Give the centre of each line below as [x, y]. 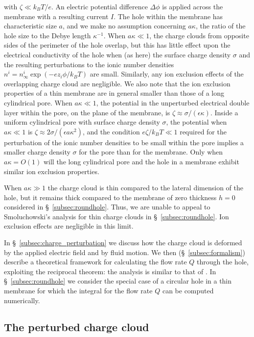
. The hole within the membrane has [168, 16]
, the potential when [196, 122]
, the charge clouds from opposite [199, 35]
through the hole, [223, 262]
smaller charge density [37, 152]
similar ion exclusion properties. [52, 171]
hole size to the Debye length [47, 35]
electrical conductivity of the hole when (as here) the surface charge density [117, 54]
